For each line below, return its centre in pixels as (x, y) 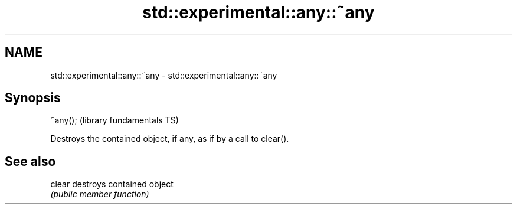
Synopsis (33, 98)
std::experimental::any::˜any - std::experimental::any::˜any (164, 75)
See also (30, 161)
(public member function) (100, 194)
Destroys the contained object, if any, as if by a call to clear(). (170, 139)
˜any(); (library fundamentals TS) (114, 120)
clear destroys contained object (112, 184)
